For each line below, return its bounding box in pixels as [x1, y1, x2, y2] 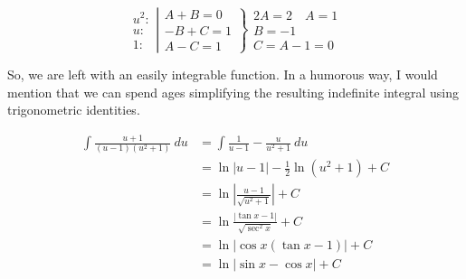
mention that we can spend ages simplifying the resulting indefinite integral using [7, 82, 460, 101]
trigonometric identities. [7, 100, 140, 119]
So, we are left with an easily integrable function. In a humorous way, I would [7, 65, 438, 83]
